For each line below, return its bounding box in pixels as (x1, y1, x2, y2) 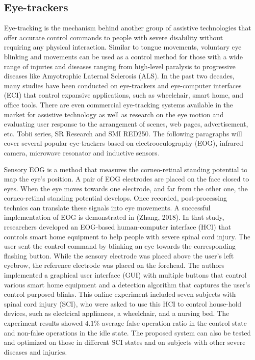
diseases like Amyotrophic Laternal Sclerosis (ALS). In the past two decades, (4, 71, 234, 81)
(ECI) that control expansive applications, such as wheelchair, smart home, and (4, 90, 243, 100)
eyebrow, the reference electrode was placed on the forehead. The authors (4, 260, 225, 270)
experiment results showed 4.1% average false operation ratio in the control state (4, 318, 247, 328)
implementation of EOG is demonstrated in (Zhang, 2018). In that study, (4, 212, 224, 222)
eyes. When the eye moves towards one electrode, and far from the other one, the (4, 183, 248, 193)
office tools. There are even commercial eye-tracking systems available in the (4, 99, 233, 109)
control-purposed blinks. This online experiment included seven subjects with (4, 289, 236, 299)
